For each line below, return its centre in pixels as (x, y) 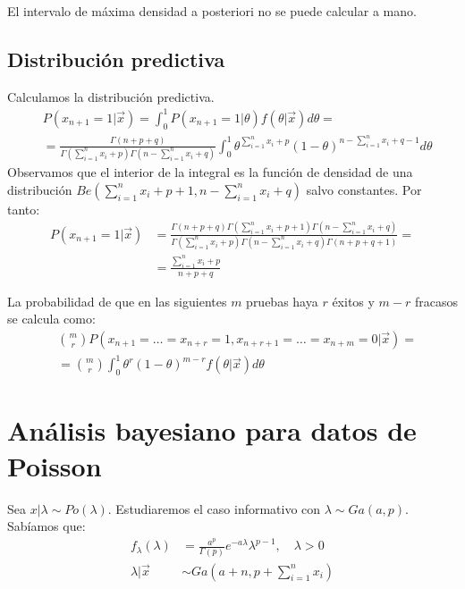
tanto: (24, 209)
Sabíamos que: (46, 526)
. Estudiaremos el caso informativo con (214, 508)
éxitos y (353, 301)
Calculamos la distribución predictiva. (111, 96)
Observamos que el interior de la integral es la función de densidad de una (210, 172)
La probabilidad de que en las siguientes (117, 301)
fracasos (436, 301)
